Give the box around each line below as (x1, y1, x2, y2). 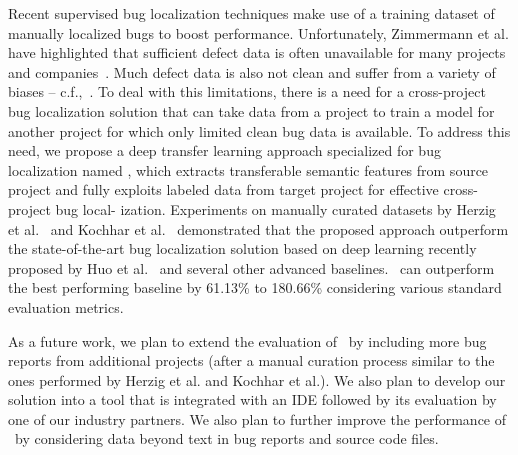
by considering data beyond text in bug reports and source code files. (14, 428, 439, 449)
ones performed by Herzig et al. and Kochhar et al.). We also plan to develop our (8, 369, 506, 390)
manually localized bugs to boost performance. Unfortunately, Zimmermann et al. (8, 22, 509, 43)
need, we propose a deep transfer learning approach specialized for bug (8, 140, 441, 161)
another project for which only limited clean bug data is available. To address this (8, 120, 511, 141)
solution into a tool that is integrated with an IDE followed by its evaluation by (8, 389, 497, 410)
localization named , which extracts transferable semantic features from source (8, 159, 489, 180)
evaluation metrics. (8, 296, 124, 317)
